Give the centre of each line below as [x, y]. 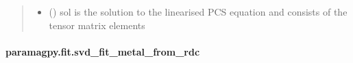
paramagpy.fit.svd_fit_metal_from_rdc [103, 51]
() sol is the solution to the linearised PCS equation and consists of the [198, 12]
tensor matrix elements [97, 25]
